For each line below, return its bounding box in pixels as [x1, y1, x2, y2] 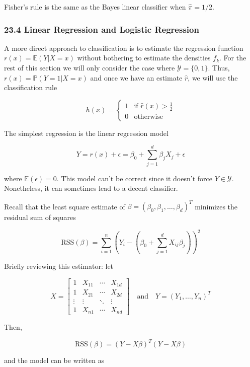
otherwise [134, 113, 163, 120]
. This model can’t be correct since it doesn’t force [56, 173, 212, 183]
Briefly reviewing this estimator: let [4, 261, 114, 271]
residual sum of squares [4, 212, 76, 223]
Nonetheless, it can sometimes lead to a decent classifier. [4, 183, 178, 193]
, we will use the [188, 72, 238, 83]
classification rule [4, 82, 57, 93]
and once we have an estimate [90, 72, 183, 83]
